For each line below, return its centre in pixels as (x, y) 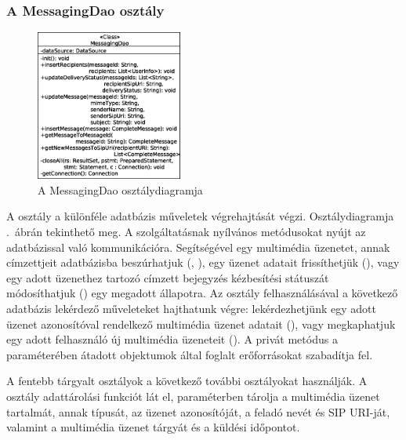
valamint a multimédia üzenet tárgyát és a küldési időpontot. (153, 427)
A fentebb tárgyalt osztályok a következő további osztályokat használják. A (187, 381)
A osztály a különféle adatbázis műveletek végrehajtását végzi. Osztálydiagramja (200, 216)
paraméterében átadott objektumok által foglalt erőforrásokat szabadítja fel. (190, 354)
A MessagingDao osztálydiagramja (120, 189)
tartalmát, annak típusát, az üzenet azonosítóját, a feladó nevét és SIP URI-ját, (198, 411)
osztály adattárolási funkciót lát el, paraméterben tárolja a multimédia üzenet (193, 396)
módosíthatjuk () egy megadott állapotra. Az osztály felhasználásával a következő (202, 293)
